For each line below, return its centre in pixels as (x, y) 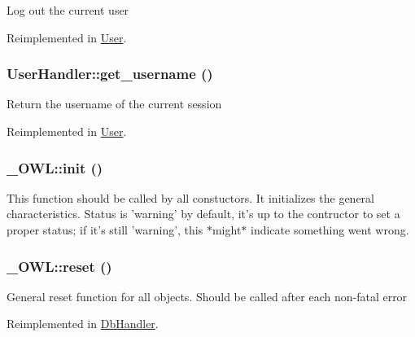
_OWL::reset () (59, 266)
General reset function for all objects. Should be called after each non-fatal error (207, 296)
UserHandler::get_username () (110, 74)
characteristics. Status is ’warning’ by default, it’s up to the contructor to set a (203, 214)
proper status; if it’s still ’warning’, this (105, 230)
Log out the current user (68, 10)
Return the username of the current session (114, 104)
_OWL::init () (55, 167)
